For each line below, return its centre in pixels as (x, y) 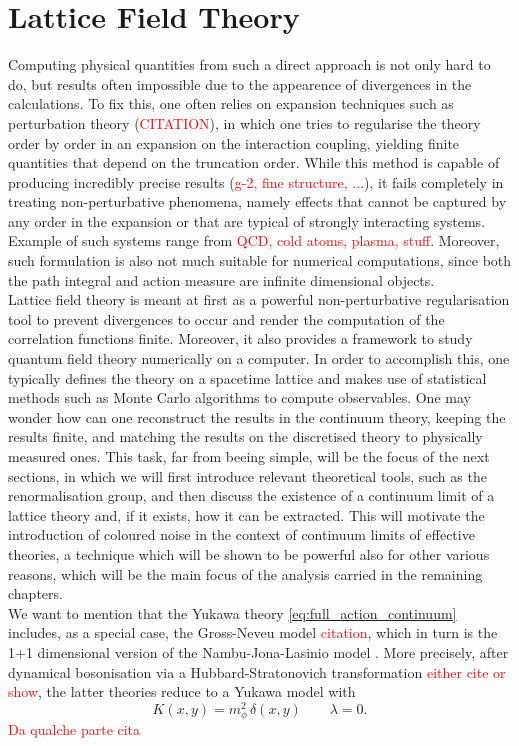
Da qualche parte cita (74, 728)
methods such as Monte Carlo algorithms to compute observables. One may (239, 397)
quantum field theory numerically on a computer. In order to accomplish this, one (259, 358)
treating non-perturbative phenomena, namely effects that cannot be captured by (257, 201)
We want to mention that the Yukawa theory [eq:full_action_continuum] (232, 612)
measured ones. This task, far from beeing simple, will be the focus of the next (249, 456)
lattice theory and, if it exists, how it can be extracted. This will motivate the (246, 514)
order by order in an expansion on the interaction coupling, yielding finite (234, 142)
